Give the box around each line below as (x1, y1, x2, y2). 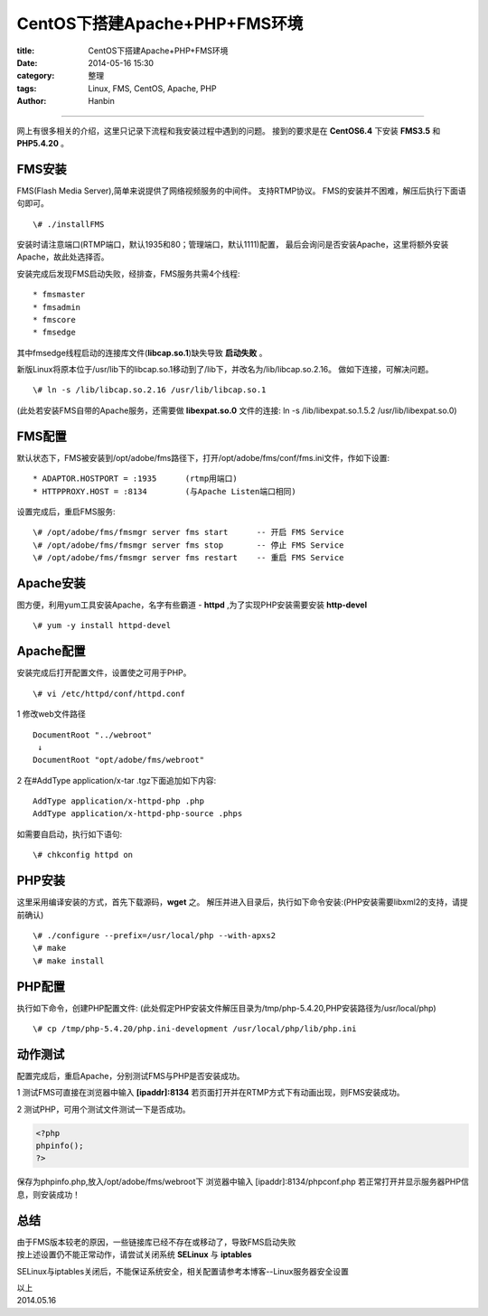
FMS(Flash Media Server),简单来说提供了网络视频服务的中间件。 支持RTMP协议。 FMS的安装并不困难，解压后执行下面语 (16, 185, 466, 196)
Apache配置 (16, 644, 86, 659)
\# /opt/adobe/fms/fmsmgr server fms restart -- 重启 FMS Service (33, 552, 344, 563)
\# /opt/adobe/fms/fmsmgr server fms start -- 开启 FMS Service (33, 527, 344, 538)
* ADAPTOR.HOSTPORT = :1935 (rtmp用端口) (33, 474, 239, 484)
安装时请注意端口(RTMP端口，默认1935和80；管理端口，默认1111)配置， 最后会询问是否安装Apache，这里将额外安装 (16, 239, 449, 249)
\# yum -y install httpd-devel (33, 620, 172, 631)
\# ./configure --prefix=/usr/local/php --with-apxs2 (33, 930, 276, 940)
